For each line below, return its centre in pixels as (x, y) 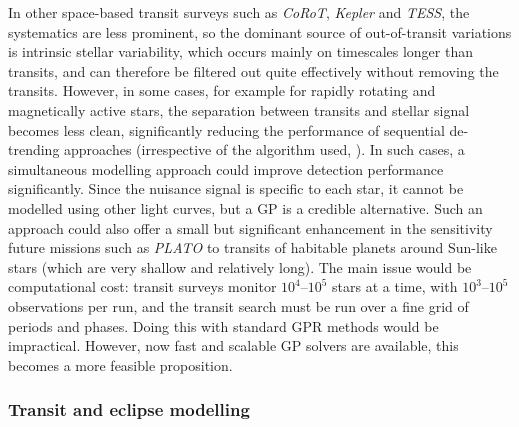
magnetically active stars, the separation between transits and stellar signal (239, 109)
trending (34, 149)
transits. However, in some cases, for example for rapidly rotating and (222, 90)
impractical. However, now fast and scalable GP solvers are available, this (233, 345)
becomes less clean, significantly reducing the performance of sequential (226, 129)
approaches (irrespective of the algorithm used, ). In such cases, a (264, 149)
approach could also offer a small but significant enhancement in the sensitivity (250, 227)
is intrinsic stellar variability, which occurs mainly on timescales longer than (240, 51)
